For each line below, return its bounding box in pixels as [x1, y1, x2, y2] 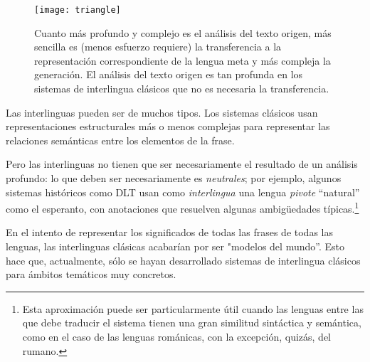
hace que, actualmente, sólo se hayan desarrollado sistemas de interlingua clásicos [6, 252, 361, 267]
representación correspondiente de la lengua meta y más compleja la [34, 53, 331, 68]
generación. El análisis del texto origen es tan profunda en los [34, 67, 303, 82]
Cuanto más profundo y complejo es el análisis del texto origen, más [34, 25, 332, 40]
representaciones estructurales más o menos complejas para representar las [6, 119, 330, 134]
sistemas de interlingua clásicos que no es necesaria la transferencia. [34, 81, 329, 96]
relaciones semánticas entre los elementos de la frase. [6, 132, 235, 147]
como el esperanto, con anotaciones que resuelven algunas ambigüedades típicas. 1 [6, 199, 359, 215]
